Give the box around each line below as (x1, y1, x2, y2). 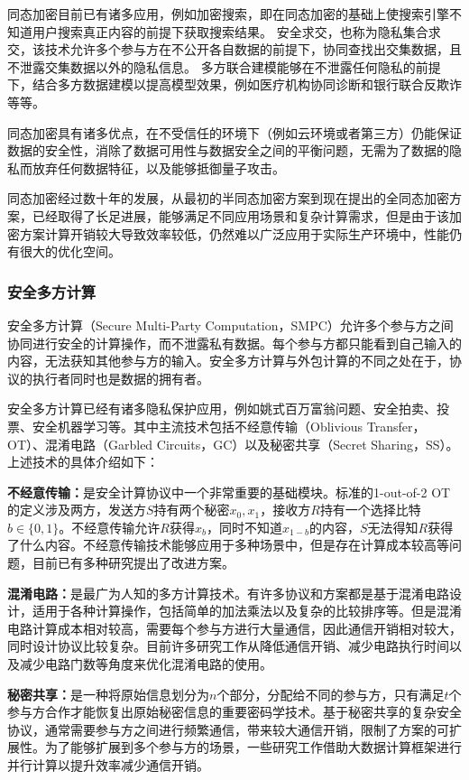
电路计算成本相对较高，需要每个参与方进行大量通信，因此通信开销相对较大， (7, 618, 462, 637)
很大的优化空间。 (19, 242, 121, 261)
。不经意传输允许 (59, 517, 161, 536)
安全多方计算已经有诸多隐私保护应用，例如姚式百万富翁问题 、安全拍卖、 (7, 399, 437, 418)
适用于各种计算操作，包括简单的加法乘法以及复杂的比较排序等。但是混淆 (32, 601, 462, 620)
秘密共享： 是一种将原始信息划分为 (7, 684, 209, 703)
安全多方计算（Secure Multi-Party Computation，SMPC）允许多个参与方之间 (7, 315, 454, 334)
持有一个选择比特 (319, 500, 421, 519)
